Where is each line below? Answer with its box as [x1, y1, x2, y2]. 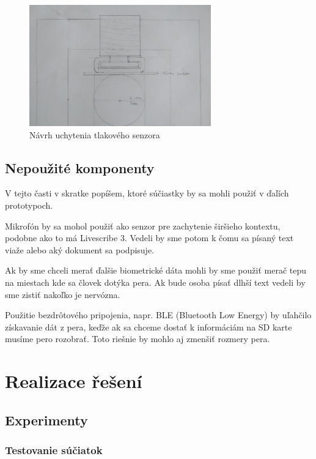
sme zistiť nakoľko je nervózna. [5, 288, 120, 300]
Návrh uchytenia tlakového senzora [29, 128, 160, 141]
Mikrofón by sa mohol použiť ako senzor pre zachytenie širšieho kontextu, [5, 219, 281, 232]
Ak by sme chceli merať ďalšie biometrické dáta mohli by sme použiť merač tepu [5, 264, 306, 277]
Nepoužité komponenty [5, 158, 155, 177]
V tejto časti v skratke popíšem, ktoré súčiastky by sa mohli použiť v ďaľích [5, 187, 289, 200]
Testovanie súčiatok [5, 442, 103, 457]
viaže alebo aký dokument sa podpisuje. [5, 243, 155, 256]
